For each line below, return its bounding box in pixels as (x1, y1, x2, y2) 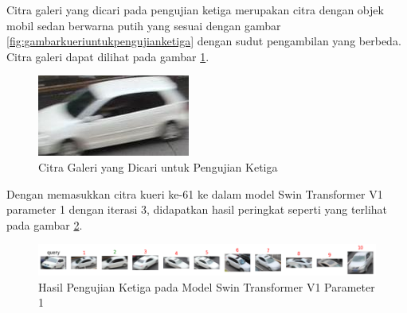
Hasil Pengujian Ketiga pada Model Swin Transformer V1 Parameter (38, 278, 375, 295)
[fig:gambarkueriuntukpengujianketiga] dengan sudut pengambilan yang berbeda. (6, 33, 401, 49)
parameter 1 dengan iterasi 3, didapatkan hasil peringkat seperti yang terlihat (6, 201, 388, 218)
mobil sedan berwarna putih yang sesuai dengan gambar (6, 17, 281, 33)
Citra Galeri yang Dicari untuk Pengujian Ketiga (38, 158, 278, 175)
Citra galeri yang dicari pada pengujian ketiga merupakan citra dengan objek (6, 2, 384, 17)
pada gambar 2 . (6, 216, 83, 233)
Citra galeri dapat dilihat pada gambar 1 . (6, 48, 209, 64)
